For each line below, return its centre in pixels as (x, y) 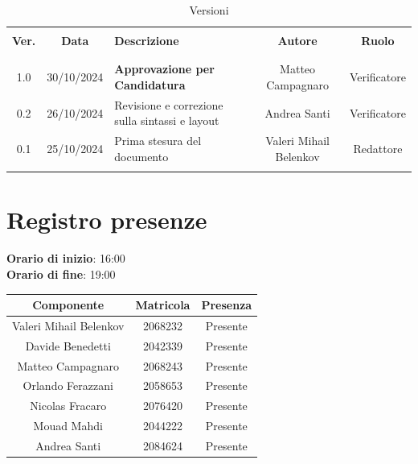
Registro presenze (107, 220)
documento (141, 156)
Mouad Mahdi (68, 426)
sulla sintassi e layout (167, 120)
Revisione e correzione (169, 104)
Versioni (209, 10)
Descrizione (147, 41)
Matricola (163, 305)
